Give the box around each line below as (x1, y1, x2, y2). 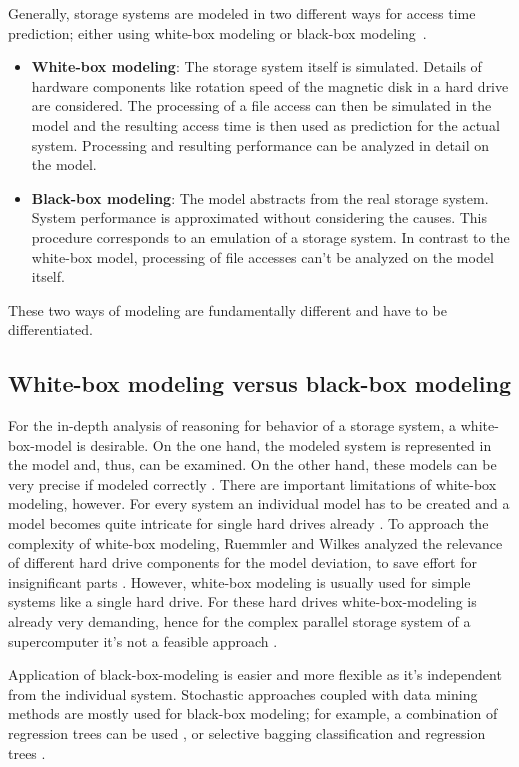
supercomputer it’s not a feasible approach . (8, 630, 278, 651)
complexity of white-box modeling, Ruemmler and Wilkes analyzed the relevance (8, 532, 503, 553)
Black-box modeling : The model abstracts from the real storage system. (31, 187, 489, 208)
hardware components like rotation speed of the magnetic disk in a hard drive (31, 75, 509, 96)
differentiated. (8, 319, 93, 340)
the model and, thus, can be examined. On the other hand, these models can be (8, 454, 497, 475)
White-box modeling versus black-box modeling (8, 368, 512, 399)
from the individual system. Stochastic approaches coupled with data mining (8, 683, 478, 704)
